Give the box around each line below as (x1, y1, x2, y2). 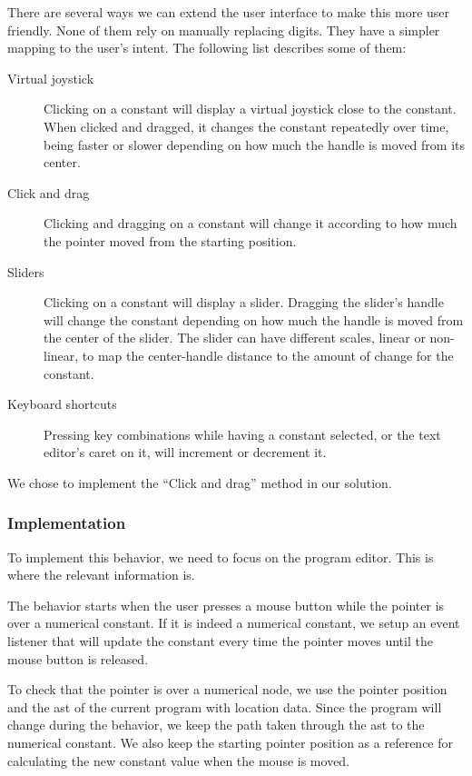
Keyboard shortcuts (7, 394, 117, 413)
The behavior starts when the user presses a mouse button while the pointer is (7, 595, 445, 614)
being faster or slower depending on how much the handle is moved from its (44, 134, 466, 154)
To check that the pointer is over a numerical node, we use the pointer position (7, 680, 447, 699)
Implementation (7, 512, 126, 534)
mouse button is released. (7, 649, 149, 668)
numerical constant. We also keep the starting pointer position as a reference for (7, 733, 453, 752)
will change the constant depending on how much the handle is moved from (44, 310, 464, 329)
